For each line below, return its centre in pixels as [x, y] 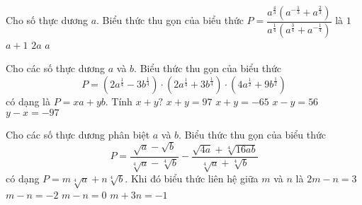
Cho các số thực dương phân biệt [78, 134]
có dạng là [28, 101]
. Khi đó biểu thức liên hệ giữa [192, 178]
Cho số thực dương [47, 20]
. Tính [119, 101]
